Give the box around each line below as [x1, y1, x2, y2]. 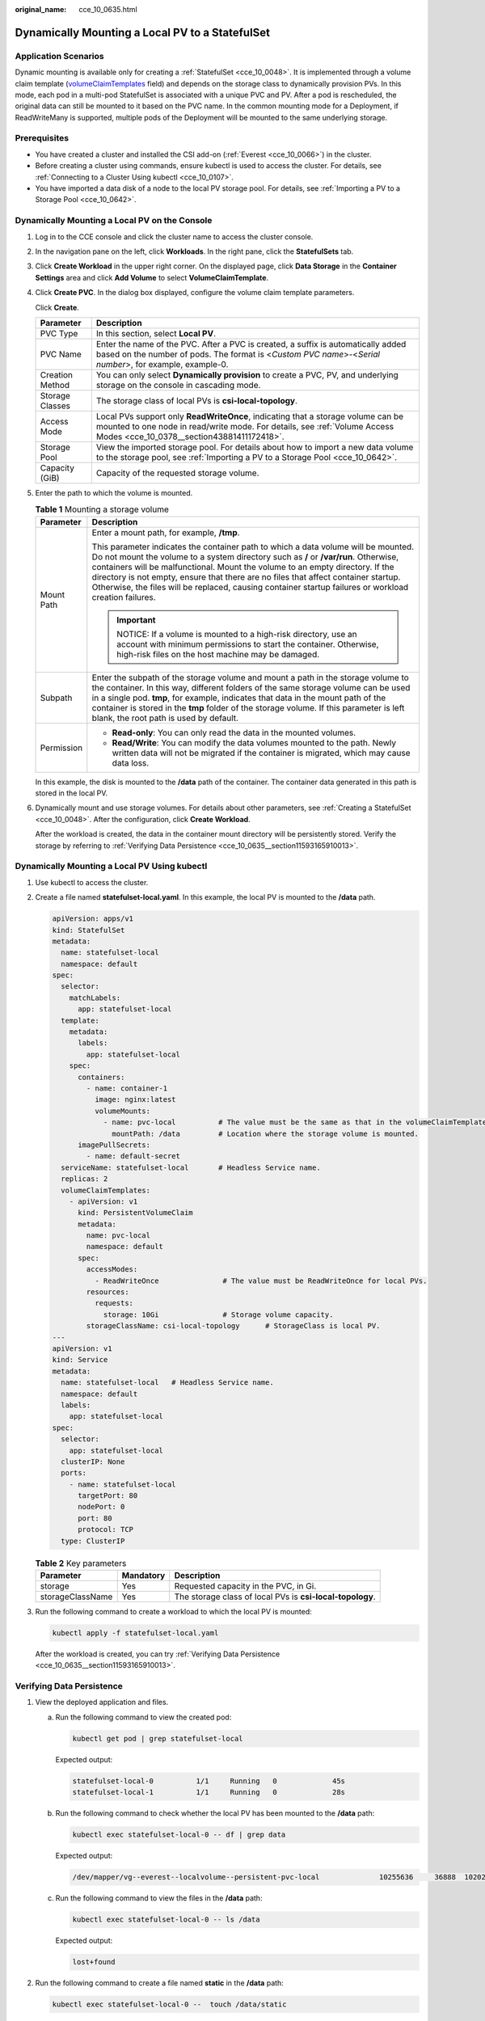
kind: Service [52, 1355, 108, 1365]
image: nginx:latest [94, 1095, 177, 1104]
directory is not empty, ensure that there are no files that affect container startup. [91, 571, 401, 582]
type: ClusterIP [61, 1536, 125, 1546]
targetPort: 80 [78, 1491, 138, 1500]
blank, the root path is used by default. [91, 712, 238, 724]
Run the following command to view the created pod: [55, 1712, 232, 1722]
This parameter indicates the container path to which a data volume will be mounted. [91, 541, 415, 552]
